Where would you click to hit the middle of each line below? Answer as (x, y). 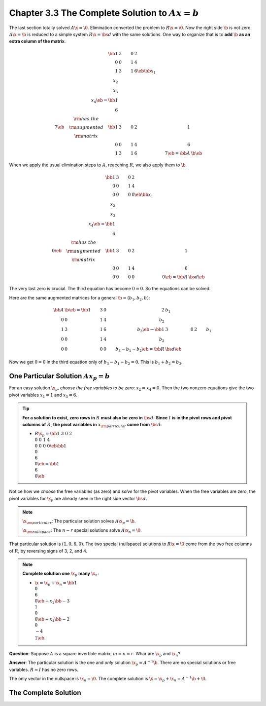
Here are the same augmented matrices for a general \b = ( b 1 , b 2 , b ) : (80, 298)
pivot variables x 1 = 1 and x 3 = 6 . (43, 395)
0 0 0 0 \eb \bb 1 (50, 446)
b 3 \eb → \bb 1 (151, 330)
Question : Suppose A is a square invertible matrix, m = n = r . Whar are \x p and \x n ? (95, 654)
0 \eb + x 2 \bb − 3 (52, 601)
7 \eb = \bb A (178, 153)
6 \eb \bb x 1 (145, 72)
